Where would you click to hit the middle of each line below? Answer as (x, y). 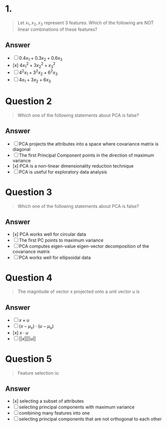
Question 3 (29, 192)
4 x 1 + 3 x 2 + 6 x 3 (35, 80)
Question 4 (29, 278)
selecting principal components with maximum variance (77, 407)
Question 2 (29, 101)
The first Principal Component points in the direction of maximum (87, 155)
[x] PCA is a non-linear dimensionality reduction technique (73, 166)
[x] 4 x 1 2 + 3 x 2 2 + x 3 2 (34, 65)
